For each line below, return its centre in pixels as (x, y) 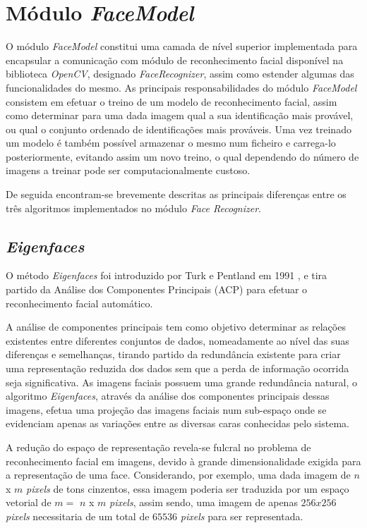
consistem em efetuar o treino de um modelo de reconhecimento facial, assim (172, 101)
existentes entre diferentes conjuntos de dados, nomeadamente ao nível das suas (178, 340)
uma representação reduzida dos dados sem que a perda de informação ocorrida (178, 368)
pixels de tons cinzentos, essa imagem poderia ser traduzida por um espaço (188, 488)
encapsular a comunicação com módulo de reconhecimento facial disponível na (175, 60)
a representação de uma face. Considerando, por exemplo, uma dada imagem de (178, 475)
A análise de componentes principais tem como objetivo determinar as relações (176, 327)
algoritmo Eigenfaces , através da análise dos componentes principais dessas (168, 396)
